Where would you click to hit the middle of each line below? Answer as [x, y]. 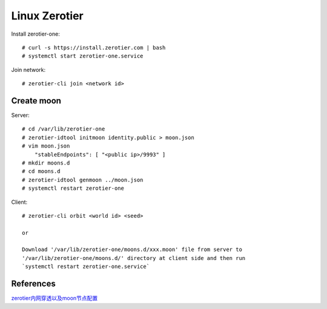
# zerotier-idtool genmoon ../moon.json [83, 180]
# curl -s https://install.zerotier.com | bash [94, 47]
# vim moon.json [46, 146]
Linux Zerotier [48, 16]
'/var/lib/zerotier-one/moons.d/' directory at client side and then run [134, 258]
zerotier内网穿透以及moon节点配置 [54, 298]
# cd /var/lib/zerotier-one [64, 129]
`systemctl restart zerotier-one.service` [86, 267]
